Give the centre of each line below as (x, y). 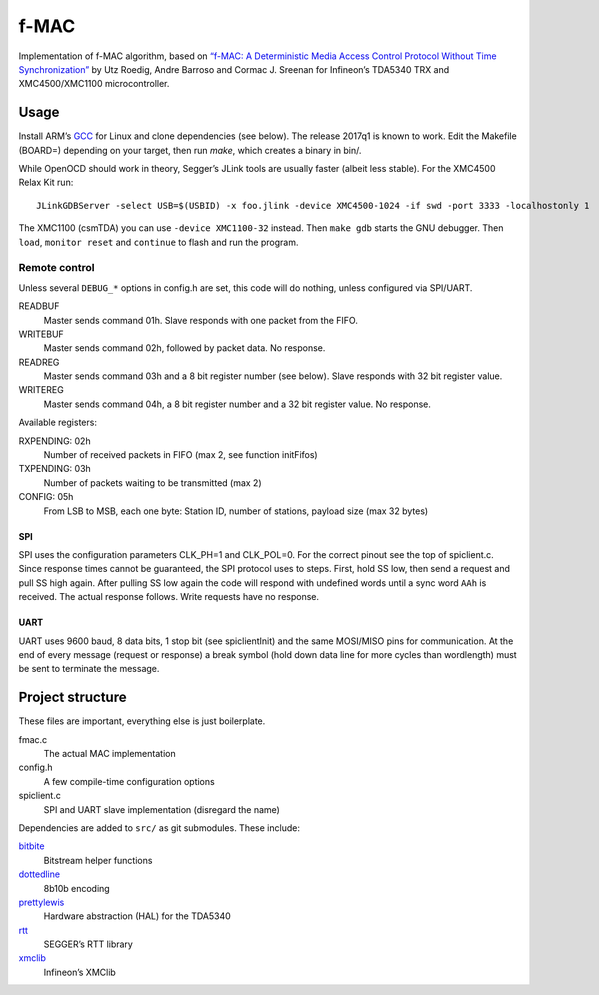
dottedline (39, 874)
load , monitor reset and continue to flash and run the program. (158, 242)
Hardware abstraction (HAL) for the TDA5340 (137, 916)
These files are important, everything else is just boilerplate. (142, 721)
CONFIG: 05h (46, 497)
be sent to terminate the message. (89, 669)
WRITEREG (41, 390)
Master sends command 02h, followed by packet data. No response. (184, 348)
